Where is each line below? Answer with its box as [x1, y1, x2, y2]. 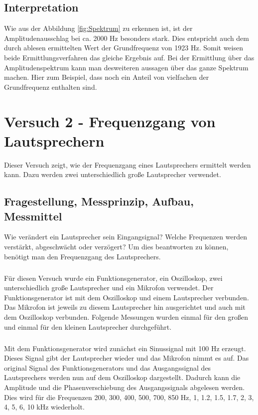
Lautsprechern [4, 130, 105, 151]
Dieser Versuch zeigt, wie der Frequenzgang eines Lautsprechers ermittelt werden [4, 159, 251, 170]
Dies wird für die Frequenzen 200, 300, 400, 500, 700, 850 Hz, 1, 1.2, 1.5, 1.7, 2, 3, [4, 392, 254, 402]
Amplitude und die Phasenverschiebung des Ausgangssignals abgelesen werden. [4, 382, 245, 392]
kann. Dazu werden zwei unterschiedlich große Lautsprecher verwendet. [4, 169, 221, 180]
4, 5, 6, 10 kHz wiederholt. [4, 402, 85, 412]
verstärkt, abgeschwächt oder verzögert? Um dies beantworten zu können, [4, 241, 229, 252]
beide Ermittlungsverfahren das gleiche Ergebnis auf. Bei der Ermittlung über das [4, 52, 255, 62]
